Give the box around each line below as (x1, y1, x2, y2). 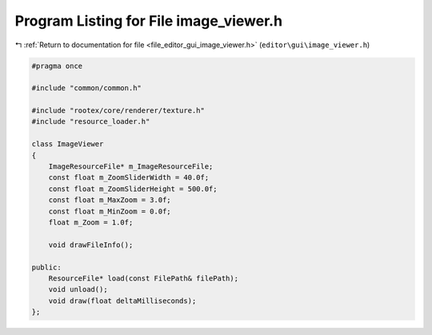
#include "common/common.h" (31, 84, 142, 93)
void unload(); (48, 285, 108, 294)
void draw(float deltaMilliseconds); (48, 296, 197, 305)
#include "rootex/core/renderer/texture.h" (31, 106, 206, 115)
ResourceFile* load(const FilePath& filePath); (48, 273, 239, 283)
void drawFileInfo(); (48, 240, 134, 249)
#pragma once (31, 61, 83, 70)
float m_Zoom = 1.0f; (48, 218, 134, 227)
